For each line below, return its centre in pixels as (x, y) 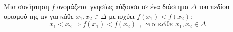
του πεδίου (214, 6)
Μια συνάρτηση (27, 6)
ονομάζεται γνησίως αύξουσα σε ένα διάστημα (123, 6)
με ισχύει (122, 16)
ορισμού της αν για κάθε (39, 16)
